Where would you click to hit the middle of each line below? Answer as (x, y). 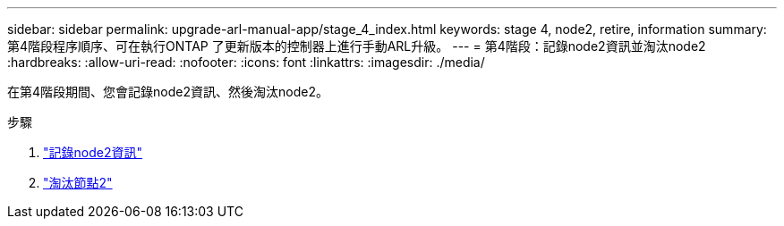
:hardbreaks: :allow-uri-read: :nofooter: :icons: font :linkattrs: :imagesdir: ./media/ (246, 62)
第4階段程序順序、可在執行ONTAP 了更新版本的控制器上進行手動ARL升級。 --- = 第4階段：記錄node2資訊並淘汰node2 (357, 46)
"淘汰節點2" (78, 183)
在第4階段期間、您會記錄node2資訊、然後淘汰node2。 (168, 92)
